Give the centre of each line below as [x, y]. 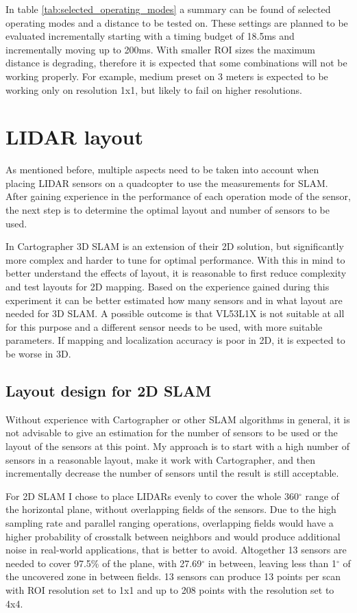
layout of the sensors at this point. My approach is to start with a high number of [177, 446]
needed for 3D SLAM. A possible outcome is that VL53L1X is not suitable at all [175, 313]
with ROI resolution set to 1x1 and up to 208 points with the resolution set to [170, 589]
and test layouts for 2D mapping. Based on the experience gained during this [168, 287]
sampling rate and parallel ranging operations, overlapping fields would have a [170, 522]
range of [322, 496]
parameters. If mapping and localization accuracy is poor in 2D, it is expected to [175, 340]
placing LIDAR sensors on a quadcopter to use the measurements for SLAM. [167, 183]
